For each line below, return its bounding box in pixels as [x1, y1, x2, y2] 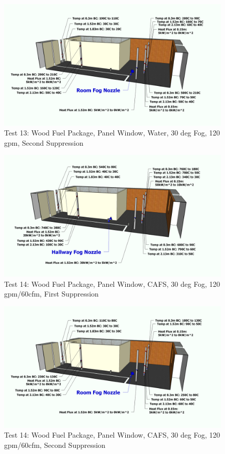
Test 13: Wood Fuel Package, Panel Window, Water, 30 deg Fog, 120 [4, 127, 220, 138]
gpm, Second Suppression [4, 137, 83, 148]
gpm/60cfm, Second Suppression [4, 439, 106, 450]
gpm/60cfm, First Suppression [4, 288, 99, 299]
